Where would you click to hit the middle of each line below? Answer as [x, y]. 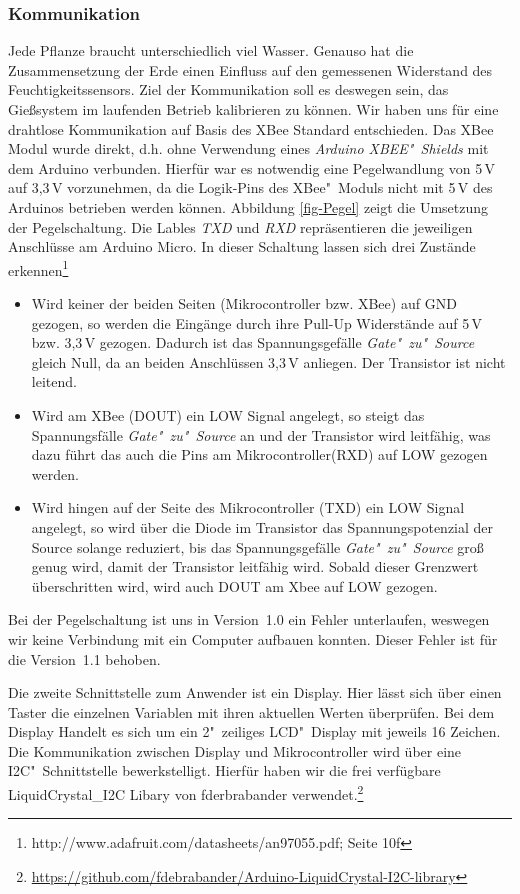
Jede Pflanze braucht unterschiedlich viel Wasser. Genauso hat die [211, 50]
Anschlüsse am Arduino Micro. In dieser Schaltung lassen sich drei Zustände [242, 246]
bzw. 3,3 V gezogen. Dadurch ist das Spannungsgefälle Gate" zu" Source [253, 342]
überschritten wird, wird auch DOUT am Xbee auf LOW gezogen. [234, 585]
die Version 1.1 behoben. [84, 658]
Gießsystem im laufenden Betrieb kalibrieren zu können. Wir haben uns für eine [253, 109]
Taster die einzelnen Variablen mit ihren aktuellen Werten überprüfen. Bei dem [251, 711]
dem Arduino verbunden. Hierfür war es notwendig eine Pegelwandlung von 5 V [251, 167]
